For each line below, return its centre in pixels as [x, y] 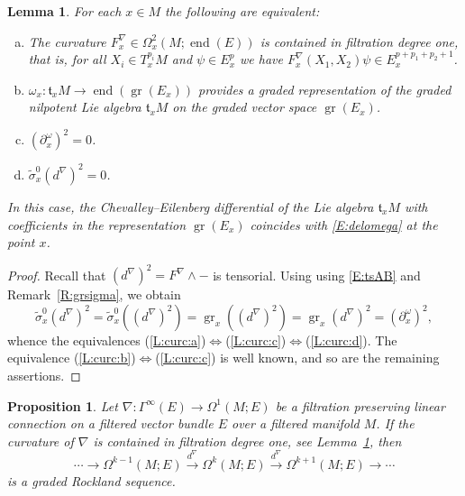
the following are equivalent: [242, 11]
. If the [395, 423]
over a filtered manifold [296, 423]
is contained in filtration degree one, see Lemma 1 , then [247, 441]
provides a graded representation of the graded [325, 89]
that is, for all [67, 59]
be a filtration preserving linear [360, 405]
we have [261, 59]
